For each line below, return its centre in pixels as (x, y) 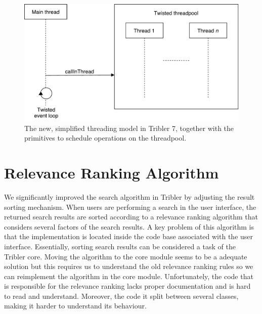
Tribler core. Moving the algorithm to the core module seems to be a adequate (126, 256)
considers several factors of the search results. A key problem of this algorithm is (129, 226)
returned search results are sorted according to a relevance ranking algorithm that (131, 217)
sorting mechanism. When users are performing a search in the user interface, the (130, 207)
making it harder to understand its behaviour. (75, 306)
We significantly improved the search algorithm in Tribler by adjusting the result (129, 196)
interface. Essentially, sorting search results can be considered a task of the (120, 246)
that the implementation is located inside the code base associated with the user (129, 236)
